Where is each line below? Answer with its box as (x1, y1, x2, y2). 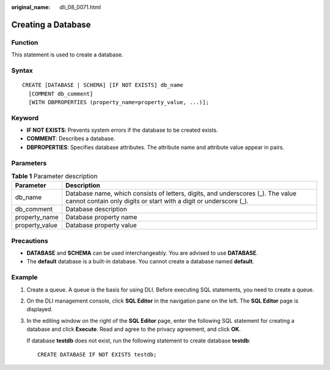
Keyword (11, 113, 39, 122)
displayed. (26, 306, 53, 313)
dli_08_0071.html (59, 4, 101, 10)
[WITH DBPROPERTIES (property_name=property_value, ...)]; (28, 99, 209, 105)
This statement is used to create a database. (11, 51, 123, 58)
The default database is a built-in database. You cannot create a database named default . (26, 258, 255, 265)
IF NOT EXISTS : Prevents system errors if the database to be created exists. (26, 126, 218, 134)
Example (11, 273, 38, 282)
